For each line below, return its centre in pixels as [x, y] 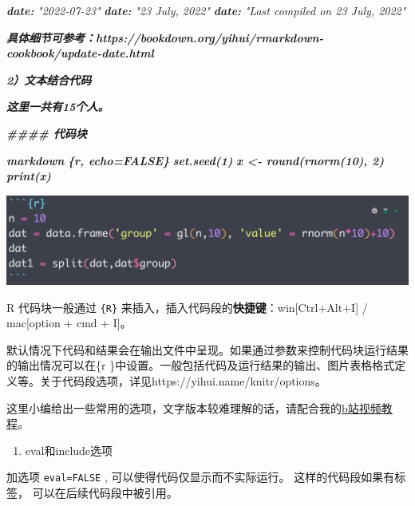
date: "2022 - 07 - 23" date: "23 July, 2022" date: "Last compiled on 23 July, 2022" [206, 10]
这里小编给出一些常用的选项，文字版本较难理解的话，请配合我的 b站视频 [194, 407]
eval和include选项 [69, 450]
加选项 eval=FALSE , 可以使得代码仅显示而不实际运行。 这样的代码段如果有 [201, 477]
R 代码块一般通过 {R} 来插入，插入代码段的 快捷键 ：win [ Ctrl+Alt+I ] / [187, 307]
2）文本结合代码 [49, 79]
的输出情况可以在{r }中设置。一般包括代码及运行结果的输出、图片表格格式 [201, 365]
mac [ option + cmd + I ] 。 [69, 323]
